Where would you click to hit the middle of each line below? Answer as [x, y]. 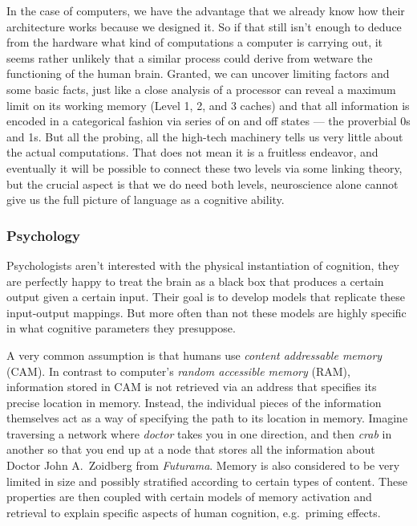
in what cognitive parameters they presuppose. [121, 328]
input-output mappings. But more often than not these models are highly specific [206, 312]
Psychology [43, 235]
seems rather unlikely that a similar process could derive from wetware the [190, 57]
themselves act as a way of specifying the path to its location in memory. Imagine [207, 418]
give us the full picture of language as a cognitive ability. [146, 200]
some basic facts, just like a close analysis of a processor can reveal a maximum [201, 89]
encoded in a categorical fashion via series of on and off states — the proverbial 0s [208, 121]
